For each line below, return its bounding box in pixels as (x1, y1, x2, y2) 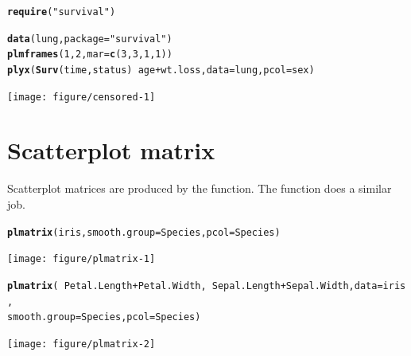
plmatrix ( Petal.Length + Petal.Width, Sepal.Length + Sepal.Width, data (7, 280, 378, 291)
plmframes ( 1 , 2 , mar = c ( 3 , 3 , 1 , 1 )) (7, 49, 173, 61)
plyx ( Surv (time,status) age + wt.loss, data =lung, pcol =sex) (7, 64, 315, 76)
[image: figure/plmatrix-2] (7, 338, 156, 350)
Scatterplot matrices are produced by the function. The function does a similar (7, 180, 392, 197)
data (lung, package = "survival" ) (7, 33, 173, 45)
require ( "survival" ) (7, 6, 116, 18)
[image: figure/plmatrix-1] (7, 253, 156, 265)
